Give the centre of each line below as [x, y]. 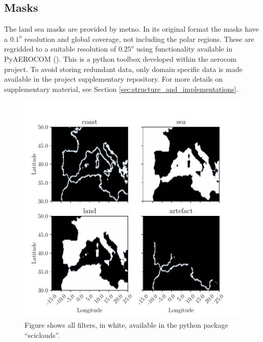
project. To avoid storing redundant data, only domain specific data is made [123, 69]
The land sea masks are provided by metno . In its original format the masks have [131, 29]
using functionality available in [184, 49]
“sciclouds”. [42, 335]
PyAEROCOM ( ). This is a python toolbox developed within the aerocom [121, 58]
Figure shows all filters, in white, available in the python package [126, 324]
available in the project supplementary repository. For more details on [114, 79]
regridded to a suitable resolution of [60, 49]
